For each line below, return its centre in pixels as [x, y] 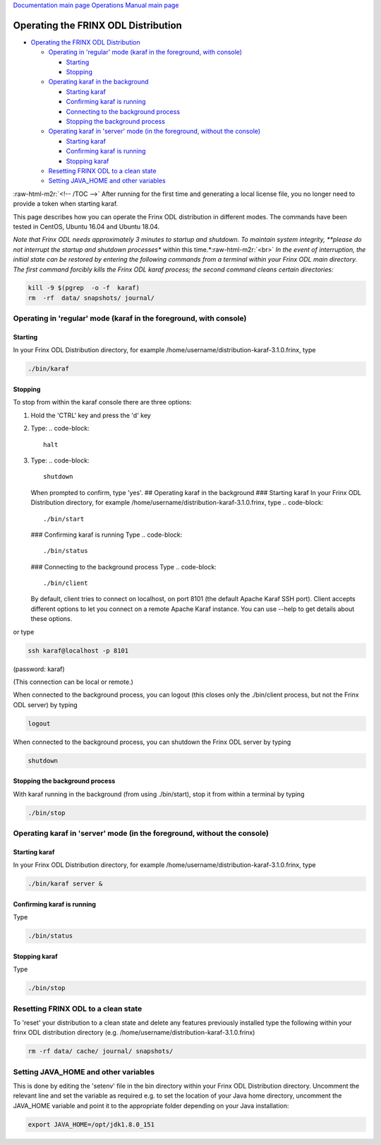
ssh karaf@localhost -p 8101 [78, 650]
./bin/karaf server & [65, 884]
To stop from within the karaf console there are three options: [102, 402]
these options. [52, 619]
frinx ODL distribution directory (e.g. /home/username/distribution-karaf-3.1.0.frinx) [134, 1033]
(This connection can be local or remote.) [73, 682]
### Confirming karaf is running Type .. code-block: [107, 535]
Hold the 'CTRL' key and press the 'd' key [91, 415]
